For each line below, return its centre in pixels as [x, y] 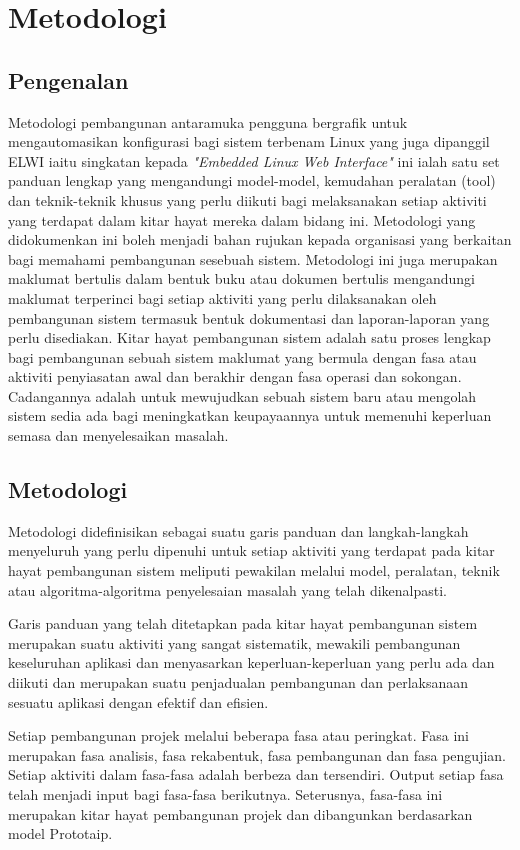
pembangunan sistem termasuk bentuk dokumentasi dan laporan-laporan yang [249, 317]
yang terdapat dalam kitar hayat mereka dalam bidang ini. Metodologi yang [242, 219]
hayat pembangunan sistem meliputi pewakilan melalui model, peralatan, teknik [254, 570]
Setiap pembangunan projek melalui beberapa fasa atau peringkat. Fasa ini [238, 735]
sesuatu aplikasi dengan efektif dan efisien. [138, 701]
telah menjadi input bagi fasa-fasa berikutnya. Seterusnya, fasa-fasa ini [225, 794]
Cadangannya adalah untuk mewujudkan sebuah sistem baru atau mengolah [242, 395]
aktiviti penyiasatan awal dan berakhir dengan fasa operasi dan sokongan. [235, 376]
